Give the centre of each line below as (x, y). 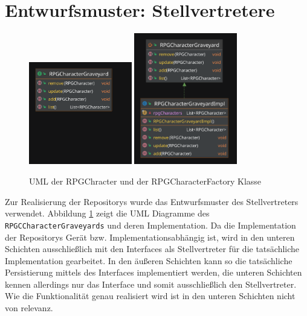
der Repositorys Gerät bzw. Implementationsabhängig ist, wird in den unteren (150, 237)
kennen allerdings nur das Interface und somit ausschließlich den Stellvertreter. (151, 284)
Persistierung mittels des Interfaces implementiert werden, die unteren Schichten (153, 272)
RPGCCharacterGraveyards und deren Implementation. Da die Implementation (150, 225)
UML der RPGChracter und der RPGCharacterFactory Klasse (145, 181)
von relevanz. (29, 308)
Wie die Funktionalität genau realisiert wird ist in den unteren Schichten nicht (150, 296)
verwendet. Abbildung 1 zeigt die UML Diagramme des (107, 213)
